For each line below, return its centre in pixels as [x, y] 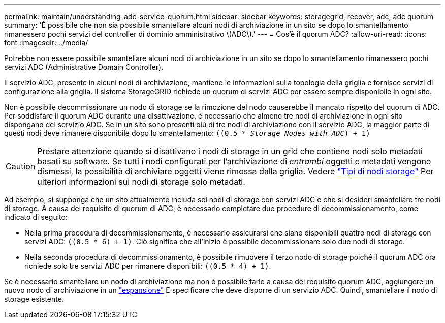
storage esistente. [34, 299]
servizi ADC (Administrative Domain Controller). [84, 67]
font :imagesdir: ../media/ [46, 42]
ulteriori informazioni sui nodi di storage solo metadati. [141, 182]
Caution [21, 166]
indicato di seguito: [36, 217]
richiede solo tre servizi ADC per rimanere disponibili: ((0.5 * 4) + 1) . [148, 266]
